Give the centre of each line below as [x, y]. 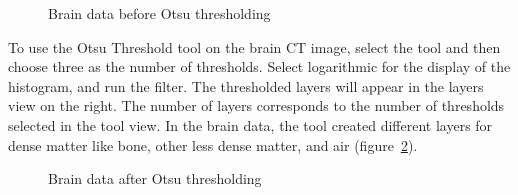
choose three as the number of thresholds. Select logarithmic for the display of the [259, 66]
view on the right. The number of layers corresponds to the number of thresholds [256, 105]
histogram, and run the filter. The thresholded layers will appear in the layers [246, 85]
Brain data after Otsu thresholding [155, 178]
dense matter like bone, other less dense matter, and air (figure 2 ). [213, 144]
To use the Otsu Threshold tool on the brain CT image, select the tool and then [254, 46]
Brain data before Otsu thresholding [159, 13]
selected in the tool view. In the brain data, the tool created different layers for [250, 124]
